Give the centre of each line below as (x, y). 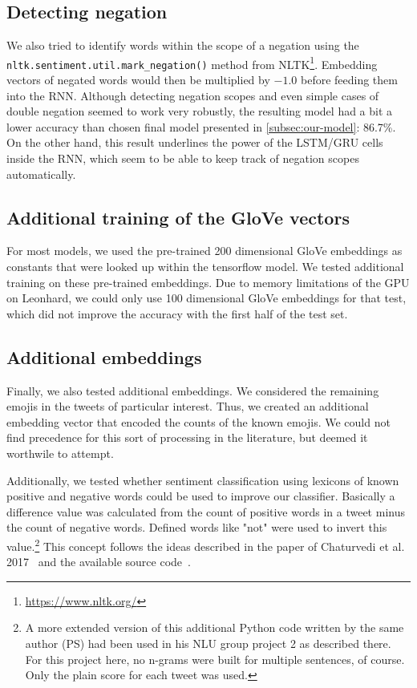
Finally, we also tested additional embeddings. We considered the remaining (193, 390)
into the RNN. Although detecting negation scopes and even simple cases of (193, 95)
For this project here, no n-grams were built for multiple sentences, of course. (215, 659)
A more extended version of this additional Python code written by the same (215, 627)
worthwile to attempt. (60, 453)
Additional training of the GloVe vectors (178, 217)
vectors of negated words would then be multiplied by (138, 80)
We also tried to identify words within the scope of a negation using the (183, 45)
